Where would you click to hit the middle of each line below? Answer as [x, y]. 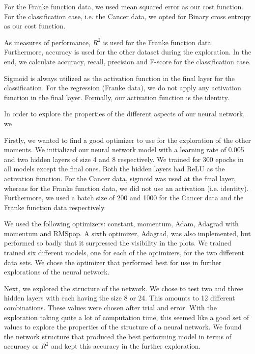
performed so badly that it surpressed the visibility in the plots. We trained [118, 243]
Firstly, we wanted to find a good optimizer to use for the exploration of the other [127, 140]
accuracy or [21, 346]
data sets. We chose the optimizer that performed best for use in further [113, 262]
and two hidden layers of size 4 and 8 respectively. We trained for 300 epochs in [124, 159]
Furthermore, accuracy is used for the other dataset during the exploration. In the [128, 52]
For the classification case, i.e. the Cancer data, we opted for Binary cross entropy [127, 16]
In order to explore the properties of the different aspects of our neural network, [125, 114]
